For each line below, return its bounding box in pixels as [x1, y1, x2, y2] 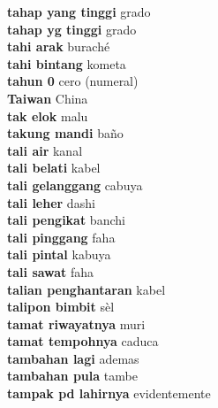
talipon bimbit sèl [7, 297, 115, 316]
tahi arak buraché [7, 37, 110, 56]
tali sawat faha [7, 262, 94, 281]
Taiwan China [7, 89, 88, 107]
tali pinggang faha [7, 227, 116, 246]
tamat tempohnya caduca [7, 332, 159, 350]
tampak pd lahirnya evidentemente [7, 384, 211, 403]
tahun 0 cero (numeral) [7, 72, 139, 90]
